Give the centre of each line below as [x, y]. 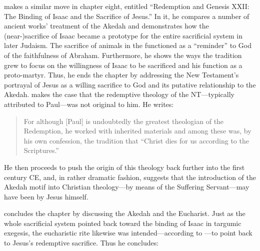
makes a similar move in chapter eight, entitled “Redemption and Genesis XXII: [127, 6]
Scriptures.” [41, 150]
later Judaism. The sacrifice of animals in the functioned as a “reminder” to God [128, 45]
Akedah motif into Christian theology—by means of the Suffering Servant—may [127, 187]
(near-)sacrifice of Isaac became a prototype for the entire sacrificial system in [123, 35]
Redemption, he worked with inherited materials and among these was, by [137, 131]
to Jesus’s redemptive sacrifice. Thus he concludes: [81, 243]
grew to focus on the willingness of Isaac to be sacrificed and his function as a [123, 65]
